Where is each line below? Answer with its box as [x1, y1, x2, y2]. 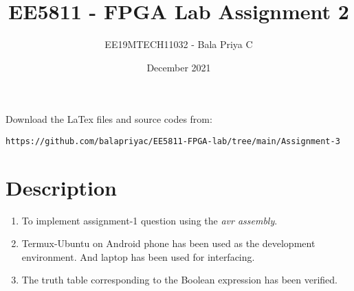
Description [5, 173, 118, 201]
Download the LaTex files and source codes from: [5, 112, 212, 126]
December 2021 [146, 60, 211, 74]
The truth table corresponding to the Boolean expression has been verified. [21, 272, 338, 287]
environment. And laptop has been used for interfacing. [21, 249, 255, 264]
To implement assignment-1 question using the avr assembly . [21, 213, 278, 227]
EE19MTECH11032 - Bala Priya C [104, 37, 253, 51]
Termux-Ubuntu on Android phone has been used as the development [21, 236, 316, 251]
